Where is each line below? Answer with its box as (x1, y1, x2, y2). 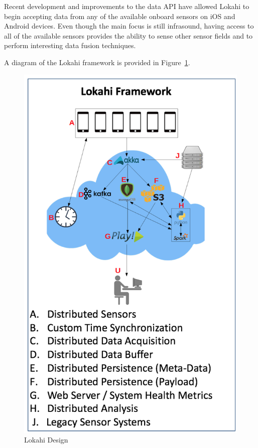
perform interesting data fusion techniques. (4, 40, 136, 51)
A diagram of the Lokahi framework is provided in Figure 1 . (4, 57, 190, 67)
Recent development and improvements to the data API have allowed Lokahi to (4, 1, 249, 11)
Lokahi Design (24, 434, 68, 445)
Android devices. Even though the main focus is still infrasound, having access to (4, 21, 254, 31)
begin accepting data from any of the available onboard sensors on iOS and (4, 11, 235, 21)
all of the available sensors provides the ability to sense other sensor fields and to (4, 30, 253, 41)
